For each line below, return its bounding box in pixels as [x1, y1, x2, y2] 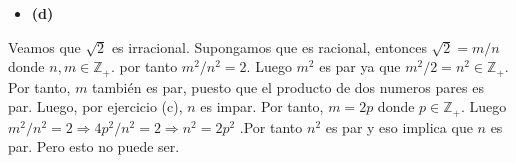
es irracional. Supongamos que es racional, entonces [111, 36, 427, 57]
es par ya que [319, 56, 401, 77]
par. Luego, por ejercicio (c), [8, 96, 183, 117]
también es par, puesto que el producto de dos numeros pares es [92, 76, 484, 97]
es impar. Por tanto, [200, 96, 324, 117]
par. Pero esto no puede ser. [8, 136, 180, 157]
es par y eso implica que [325, 116, 473, 137]
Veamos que [8, 36, 81, 57]
